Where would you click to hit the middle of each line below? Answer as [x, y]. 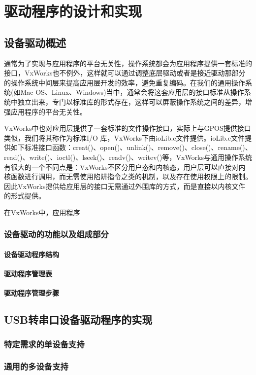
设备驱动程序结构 [32, 254]
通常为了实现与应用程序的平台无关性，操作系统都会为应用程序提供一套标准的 [128, 63]
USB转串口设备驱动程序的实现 [78, 319]
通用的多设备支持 [36, 366]
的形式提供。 [25, 196]
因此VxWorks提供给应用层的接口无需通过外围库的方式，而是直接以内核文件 [125, 186]
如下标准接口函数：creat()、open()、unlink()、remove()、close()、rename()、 [131, 147]
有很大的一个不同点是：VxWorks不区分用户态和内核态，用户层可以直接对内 [125, 167]
